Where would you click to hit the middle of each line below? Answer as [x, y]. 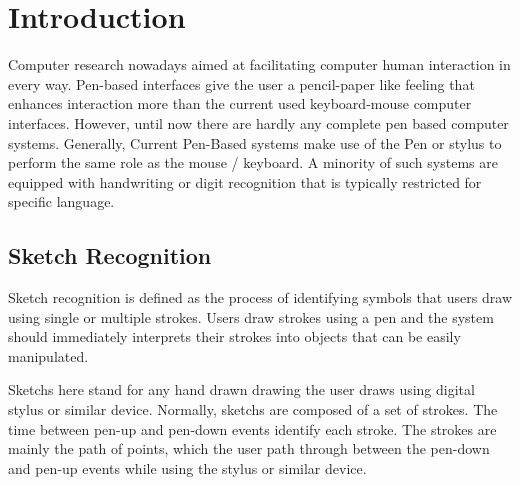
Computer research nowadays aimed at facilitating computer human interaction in [259, 64]
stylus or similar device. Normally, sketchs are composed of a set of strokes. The [253, 409]
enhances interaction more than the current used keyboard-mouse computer [240, 103]
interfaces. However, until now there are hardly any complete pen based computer [258, 122]
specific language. [61, 201]
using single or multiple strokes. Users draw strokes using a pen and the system [251, 316]
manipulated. [48, 355]
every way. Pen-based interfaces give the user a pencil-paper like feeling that [241, 83]
